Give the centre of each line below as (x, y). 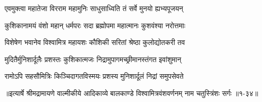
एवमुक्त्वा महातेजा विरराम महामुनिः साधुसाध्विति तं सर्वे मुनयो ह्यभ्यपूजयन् (94, 8)
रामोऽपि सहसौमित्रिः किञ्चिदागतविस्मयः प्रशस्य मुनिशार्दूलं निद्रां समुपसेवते (94, 76)
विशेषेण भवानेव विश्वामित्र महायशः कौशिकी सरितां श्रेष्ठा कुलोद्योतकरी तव (95, 42)
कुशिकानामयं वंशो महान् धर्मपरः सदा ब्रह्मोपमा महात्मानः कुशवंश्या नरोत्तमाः (95, 25)
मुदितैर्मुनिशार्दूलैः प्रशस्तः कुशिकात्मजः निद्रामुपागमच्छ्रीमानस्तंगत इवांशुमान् (93, 59)
